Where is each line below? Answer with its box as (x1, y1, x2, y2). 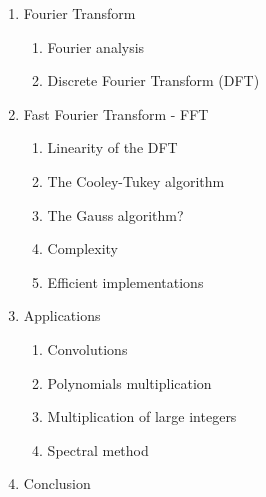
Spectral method (47, 439, 149, 460)
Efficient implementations (47, 271, 204, 292)
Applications (23, 305, 101, 326)
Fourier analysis (47, 36, 145, 57)
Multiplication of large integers (47, 406, 237, 427)
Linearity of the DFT (47, 137, 178, 158)
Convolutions (47, 338, 128, 359)
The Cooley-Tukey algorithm (47, 170, 225, 191)
